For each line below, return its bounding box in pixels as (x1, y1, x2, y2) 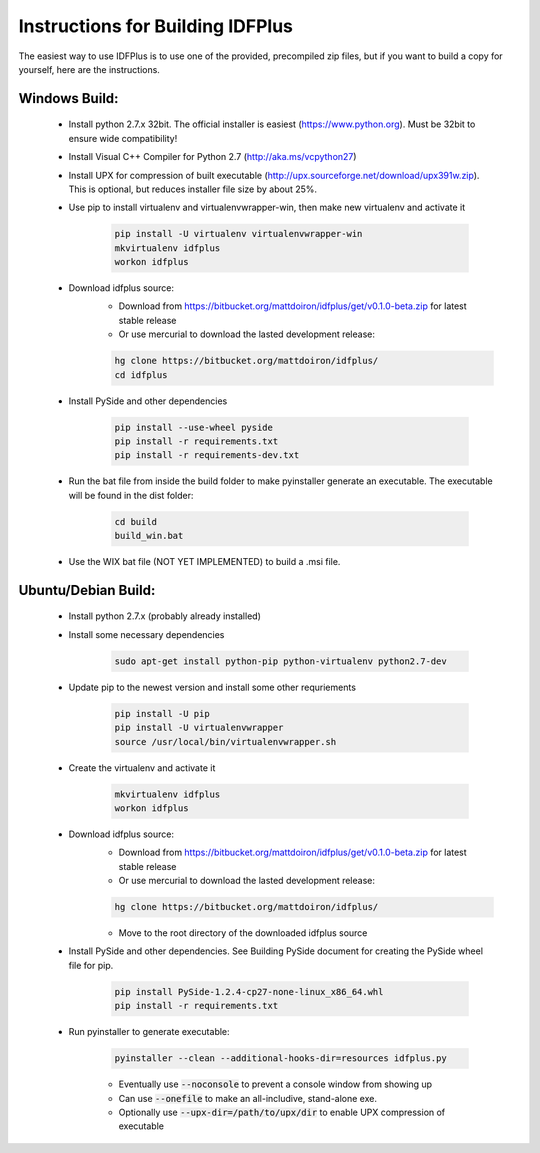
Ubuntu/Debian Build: (18, 581, 156, 599)
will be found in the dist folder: (68, 489, 194, 501)
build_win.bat (114, 530, 184, 542)
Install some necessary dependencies (68, 628, 225, 640)
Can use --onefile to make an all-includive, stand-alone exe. (118, 1092, 377, 1104)
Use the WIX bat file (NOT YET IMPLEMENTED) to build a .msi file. (68, 556, 341, 568)
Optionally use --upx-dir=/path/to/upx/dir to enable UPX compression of (118, 1106, 446, 1118)
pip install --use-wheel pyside (114, 421, 274, 433)
